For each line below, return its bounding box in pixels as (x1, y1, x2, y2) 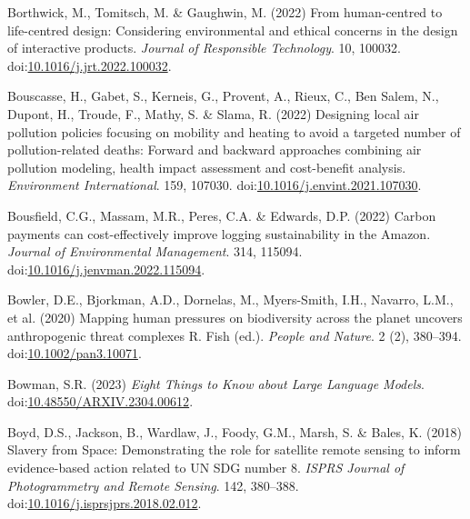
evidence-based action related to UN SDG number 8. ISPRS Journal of (7, 458, 405, 477)
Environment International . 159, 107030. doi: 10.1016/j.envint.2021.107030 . (7, 175, 422, 195)
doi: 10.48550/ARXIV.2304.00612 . (7, 392, 194, 411)
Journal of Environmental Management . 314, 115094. (7, 242, 303, 261)
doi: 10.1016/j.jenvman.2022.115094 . (7, 259, 205, 278)
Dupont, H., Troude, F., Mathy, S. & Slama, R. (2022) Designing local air (7, 104, 419, 123)
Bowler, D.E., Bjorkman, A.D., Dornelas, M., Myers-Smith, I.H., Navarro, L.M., (7, 290, 454, 309)
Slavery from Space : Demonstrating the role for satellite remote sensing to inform (7, 440, 461, 459)
